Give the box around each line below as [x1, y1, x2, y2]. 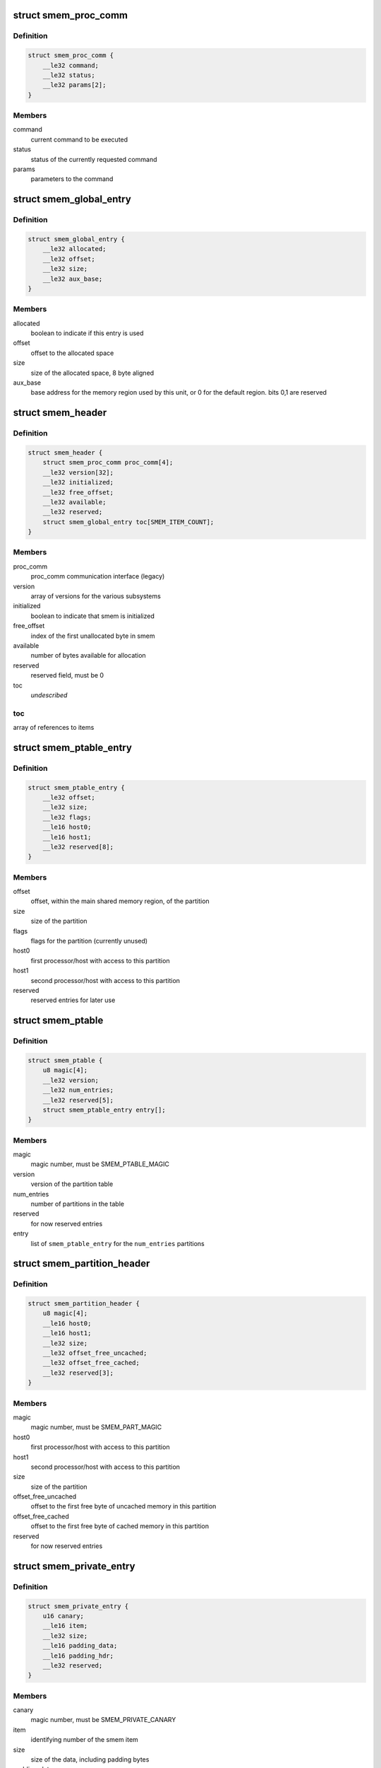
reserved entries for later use [30, 996, 116, 1004]
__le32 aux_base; [42, 274, 103, 283]
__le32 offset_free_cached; [42, 1359, 140, 1367]
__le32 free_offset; [42, 488, 114, 496]
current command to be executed [30, 135, 128, 144]
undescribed [30, 690, 68, 699]
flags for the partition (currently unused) [30, 937, 148, 946]
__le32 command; [42, 61, 99, 69]
